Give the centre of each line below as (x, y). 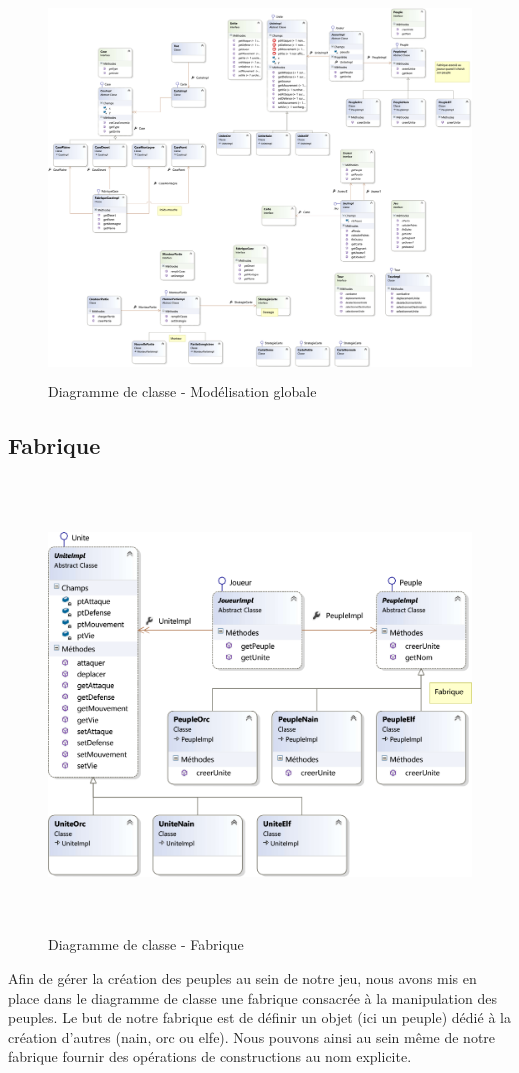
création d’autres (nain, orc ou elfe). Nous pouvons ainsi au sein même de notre (252, 1036)
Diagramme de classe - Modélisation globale (182, 390)
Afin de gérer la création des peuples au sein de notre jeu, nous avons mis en (242, 978)
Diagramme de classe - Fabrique (146, 944)
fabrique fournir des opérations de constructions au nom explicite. (210, 1056)
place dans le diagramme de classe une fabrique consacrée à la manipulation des (252, 997)
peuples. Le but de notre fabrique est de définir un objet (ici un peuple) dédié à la (259, 1017)
